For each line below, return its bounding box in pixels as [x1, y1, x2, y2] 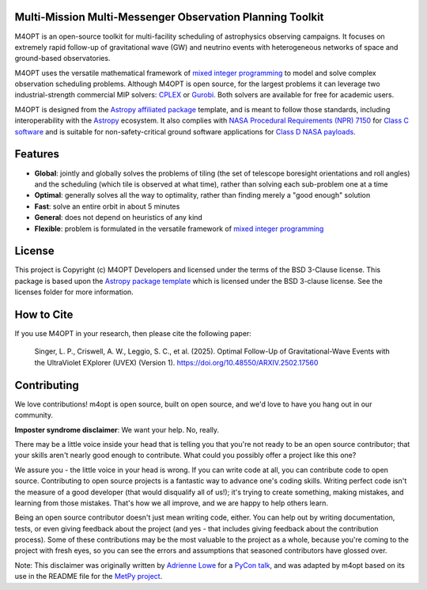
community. [14, 410, 53, 420]
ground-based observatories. [14, 54, 111, 63]
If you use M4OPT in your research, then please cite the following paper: [14, 329, 252, 338]
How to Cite [14, 308, 74, 321]
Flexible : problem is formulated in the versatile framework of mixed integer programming [34, 224, 324, 233]
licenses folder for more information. [14, 287, 134, 297]
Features [14, 147, 59, 161]
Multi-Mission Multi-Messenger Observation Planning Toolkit [14, 10, 324, 24]
